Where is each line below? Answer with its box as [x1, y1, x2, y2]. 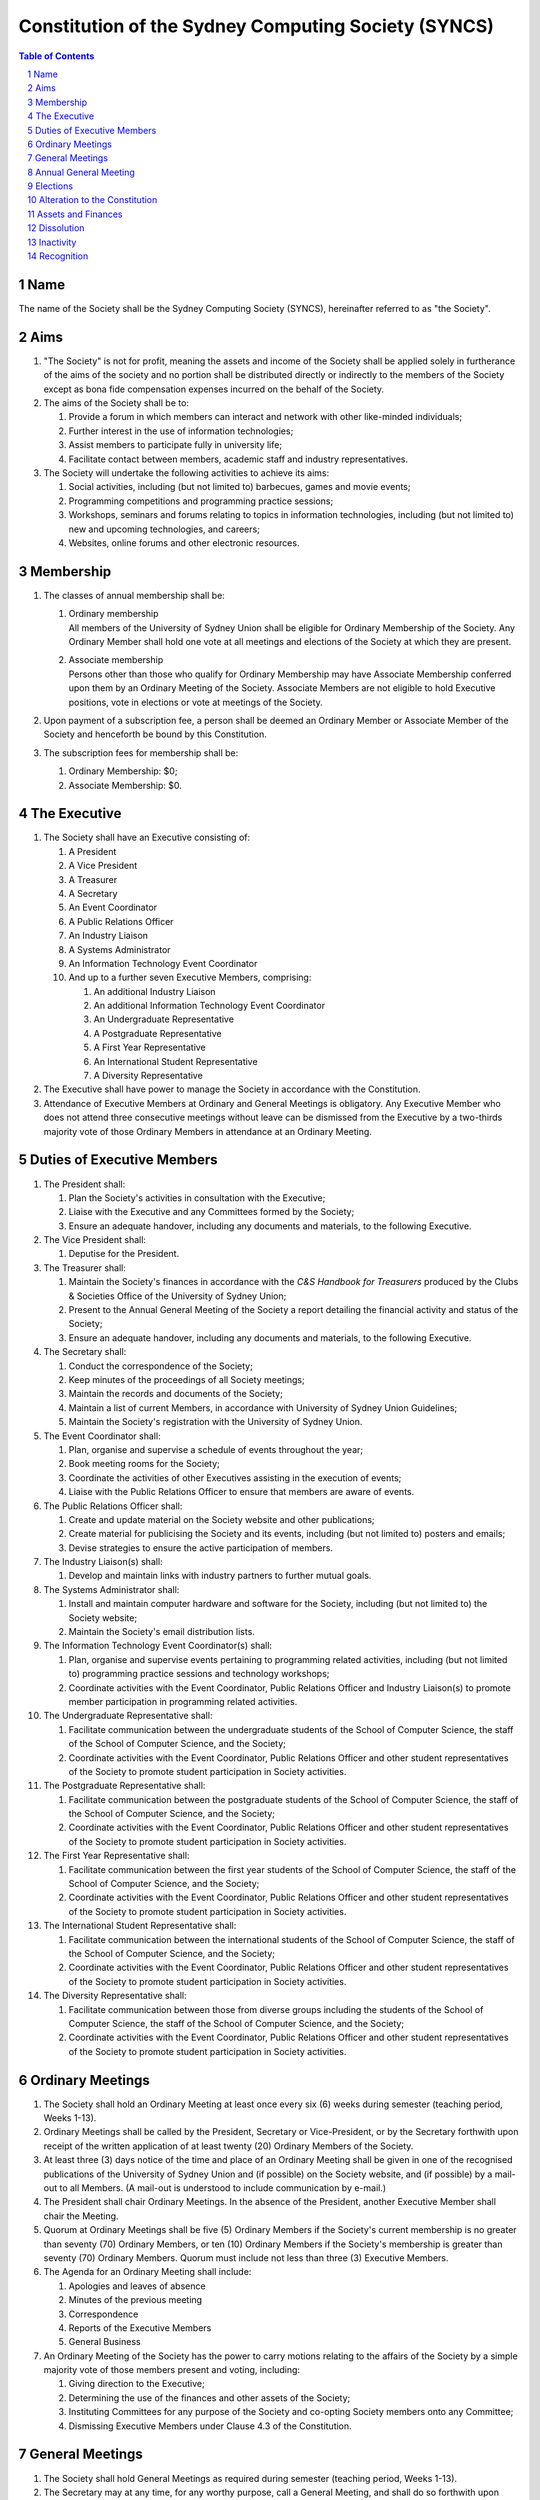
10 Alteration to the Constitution [27, 194, 158, 206]
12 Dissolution [27, 222, 85, 234]
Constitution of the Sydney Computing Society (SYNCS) [18, 15, 495, 37]
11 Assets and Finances [27, 208, 123, 220]
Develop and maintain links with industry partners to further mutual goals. [68, 1570, 372, 1582]
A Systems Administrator [68, 943, 171, 955]
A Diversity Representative [93, 1070, 204, 1082]
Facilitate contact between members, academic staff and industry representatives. [68, 453, 409, 465]
